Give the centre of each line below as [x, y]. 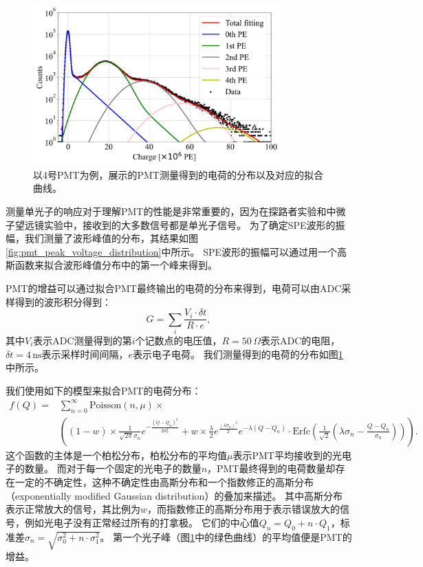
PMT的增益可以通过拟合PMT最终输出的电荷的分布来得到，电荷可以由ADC [174, 288]
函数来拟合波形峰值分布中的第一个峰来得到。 [116, 265]
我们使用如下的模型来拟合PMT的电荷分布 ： [104, 390]
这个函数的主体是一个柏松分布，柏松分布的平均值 [116, 455]
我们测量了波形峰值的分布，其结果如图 [111, 238]
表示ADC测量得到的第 [83, 341]
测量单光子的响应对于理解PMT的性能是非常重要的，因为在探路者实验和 [166, 211]
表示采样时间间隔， [85, 354]
